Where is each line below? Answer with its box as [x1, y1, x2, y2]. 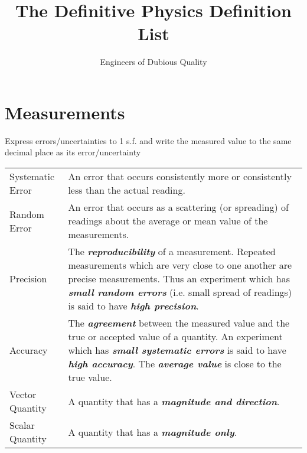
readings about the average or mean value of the [68, 214, 268, 228]
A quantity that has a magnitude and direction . [68, 394, 280, 408]
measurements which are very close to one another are [68, 258, 292, 272]
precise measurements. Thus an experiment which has [68, 272, 290, 286]
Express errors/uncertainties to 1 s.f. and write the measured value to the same [5, 134, 292, 146]
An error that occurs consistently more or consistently [68, 170, 292, 184]
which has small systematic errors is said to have [68, 343, 286, 357]
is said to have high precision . [68, 299, 199, 313]
